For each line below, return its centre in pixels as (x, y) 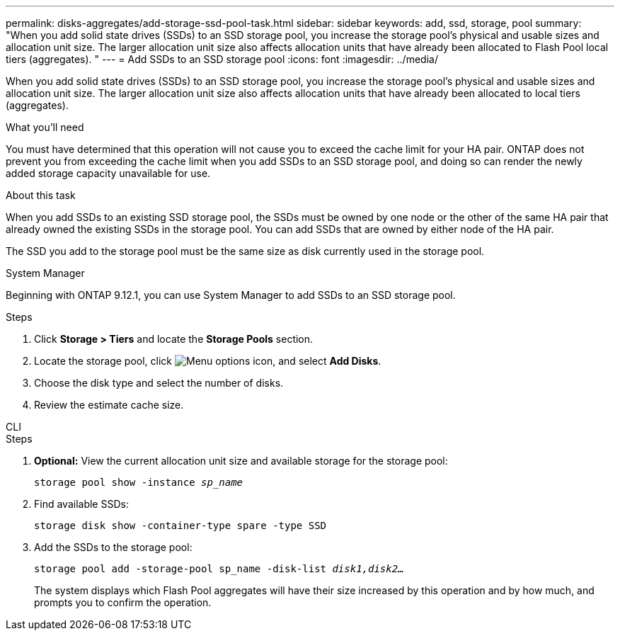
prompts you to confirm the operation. (123, 602)
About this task (41, 195)
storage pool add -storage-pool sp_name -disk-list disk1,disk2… (219, 569)
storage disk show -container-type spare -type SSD (180, 526)
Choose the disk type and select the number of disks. (159, 383)
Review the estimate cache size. (109, 405)
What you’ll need (45, 127)
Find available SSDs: (81, 504)
